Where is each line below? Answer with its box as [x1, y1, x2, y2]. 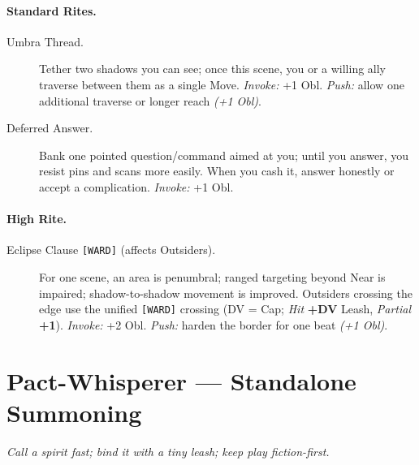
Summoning [6, 395, 142, 428]
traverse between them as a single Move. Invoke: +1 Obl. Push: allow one [39, 75, 404, 93]
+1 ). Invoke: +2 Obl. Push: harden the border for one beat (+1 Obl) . [39, 316, 388, 333]
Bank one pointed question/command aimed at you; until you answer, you [39, 146, 409, 163]
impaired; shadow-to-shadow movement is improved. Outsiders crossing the [39, 284, 413, 301]
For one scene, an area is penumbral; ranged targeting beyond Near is [39, 269, 386, 285]
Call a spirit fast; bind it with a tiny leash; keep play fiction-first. [6, 442, 330, 459]
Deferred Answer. [6, 119, 93, 136]
